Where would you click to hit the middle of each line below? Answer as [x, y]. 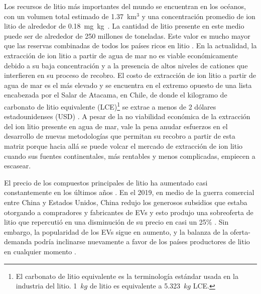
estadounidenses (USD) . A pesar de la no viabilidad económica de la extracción [127, 116]
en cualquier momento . [40, 251]
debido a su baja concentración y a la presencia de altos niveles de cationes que [126, 65]
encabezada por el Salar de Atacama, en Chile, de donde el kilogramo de [116, 95]
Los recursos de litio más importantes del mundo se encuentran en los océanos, [125, 6]
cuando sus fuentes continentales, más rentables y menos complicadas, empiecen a [130, 156]
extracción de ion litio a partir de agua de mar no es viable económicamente [121, 55]
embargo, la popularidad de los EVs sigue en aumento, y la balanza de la [116, 231]
